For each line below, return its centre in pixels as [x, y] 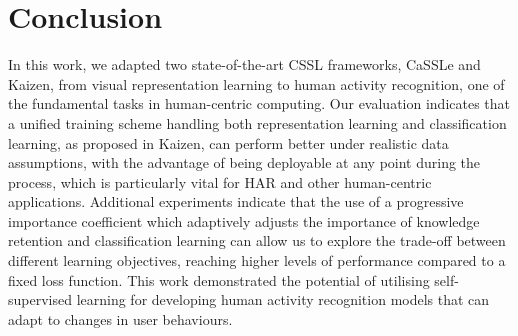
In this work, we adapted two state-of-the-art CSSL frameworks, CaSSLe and [244, 64]
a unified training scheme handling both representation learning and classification [257, 122]
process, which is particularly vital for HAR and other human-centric [220, 181]
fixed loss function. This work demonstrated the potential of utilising [219, 279]
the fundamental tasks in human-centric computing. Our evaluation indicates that [259, 103]
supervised [40, 299]
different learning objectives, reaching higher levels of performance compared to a [257, 260]
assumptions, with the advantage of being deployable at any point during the [244, 162]
